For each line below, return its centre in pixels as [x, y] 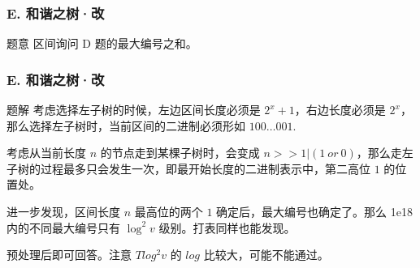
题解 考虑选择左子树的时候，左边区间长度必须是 [134, 110]
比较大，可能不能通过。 [266, 255]
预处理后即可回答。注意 [69, 255]
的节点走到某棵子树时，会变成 [180, 153]
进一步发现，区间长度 [63, 211]
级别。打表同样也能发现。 [227, 227]
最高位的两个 [169, 211]
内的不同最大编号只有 [63, 227]
